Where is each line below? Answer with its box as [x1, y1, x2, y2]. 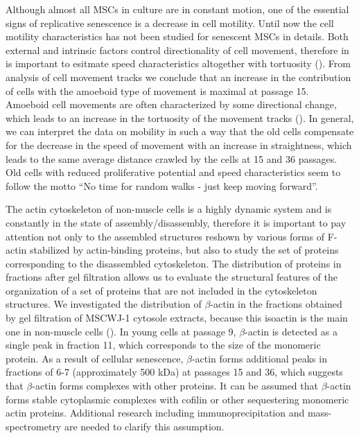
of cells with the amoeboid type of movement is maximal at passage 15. [6, 83, 309, 98]
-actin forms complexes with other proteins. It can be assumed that [32, 378, 318, 393]
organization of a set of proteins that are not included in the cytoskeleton [6, 283, 317, 297]
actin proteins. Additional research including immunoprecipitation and [6, 405, 305, 420]
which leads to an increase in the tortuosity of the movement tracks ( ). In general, [6, 110, 354, 125]
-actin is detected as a [245, 324, 338, 338]
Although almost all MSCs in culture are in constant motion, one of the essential [6, 2, 349, 16]
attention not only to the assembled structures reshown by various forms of [6, 229, 324, 243]
